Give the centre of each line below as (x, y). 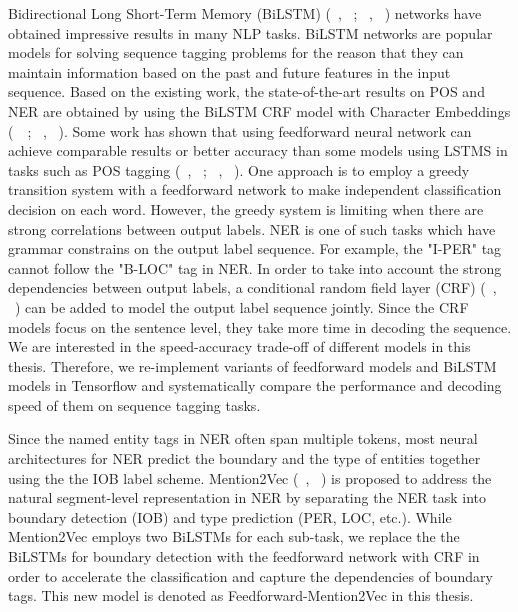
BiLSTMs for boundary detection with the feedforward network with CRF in (244, 556)
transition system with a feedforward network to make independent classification (255, 189)
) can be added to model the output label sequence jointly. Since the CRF (242, 306)
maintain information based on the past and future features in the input (229, 71)
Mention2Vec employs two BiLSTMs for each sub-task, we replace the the (234, 536)
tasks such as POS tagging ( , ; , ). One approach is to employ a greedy (239, 169)
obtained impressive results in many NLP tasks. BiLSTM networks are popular (250, 32)
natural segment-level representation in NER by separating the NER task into (247, 497)
